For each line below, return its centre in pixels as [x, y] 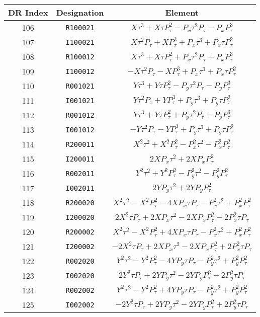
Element [182, 12]
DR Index [28, 12]
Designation [80, 12]
